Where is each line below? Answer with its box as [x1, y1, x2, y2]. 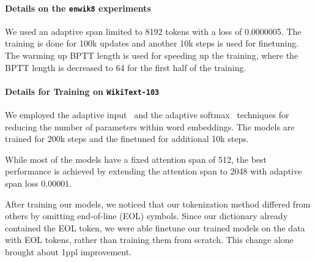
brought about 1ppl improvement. [5, 245, 132, 258]
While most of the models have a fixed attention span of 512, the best [5, 152, 267, 165]
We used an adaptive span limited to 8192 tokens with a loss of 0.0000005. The [5, 24, 302, 37]
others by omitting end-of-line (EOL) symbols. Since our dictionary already [5, 209, 288, 222]
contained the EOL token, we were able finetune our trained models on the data [5, 221, 305, 234]
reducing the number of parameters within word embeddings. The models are [5, 120, 295, 133]
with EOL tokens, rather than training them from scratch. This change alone [5, 233, 294, 246]
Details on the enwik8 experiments [5, 1, 151, 14]
